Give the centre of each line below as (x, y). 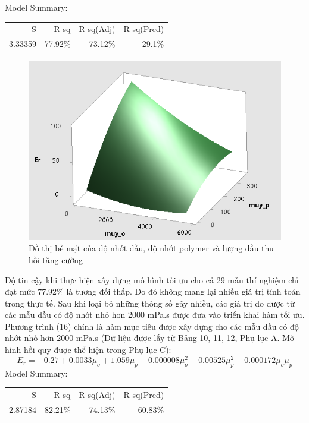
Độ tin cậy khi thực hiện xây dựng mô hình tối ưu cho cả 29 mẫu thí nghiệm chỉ (152, 280)
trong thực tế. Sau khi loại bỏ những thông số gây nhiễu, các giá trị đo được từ (150, 303)
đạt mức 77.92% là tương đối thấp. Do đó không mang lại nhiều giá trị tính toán (153, 291)
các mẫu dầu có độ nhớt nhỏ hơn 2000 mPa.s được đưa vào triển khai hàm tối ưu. (155, 315)
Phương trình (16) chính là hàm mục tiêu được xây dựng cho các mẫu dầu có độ (152, 326)
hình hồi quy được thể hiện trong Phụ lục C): (88, 350)
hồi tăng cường (56, 259)
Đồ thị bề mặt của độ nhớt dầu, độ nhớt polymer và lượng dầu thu (151, 248)
